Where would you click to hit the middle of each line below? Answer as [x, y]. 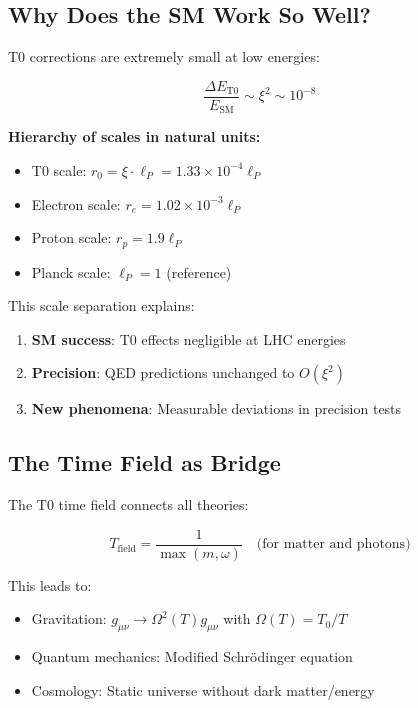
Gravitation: [69, 618]
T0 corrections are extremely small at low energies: [164, 56]
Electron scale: [76, 203]
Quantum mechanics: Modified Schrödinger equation [192, 656]
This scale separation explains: [101, 305]
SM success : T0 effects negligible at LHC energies [188, 338]
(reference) [199, 271]
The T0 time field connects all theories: [128, 504]
